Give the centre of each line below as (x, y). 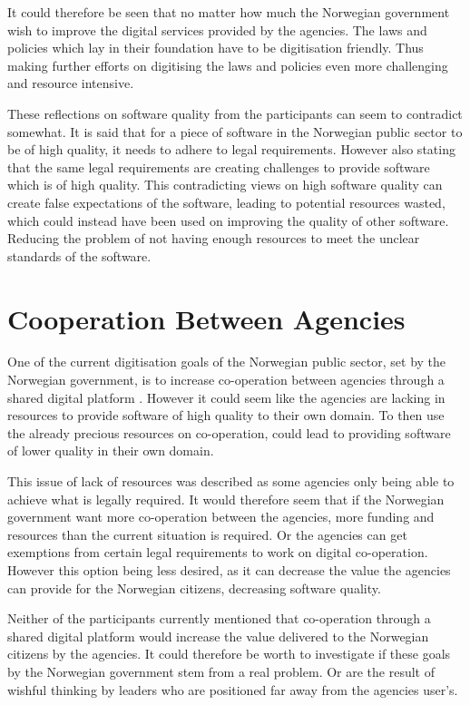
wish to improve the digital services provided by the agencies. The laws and (217, 29)
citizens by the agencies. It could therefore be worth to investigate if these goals (229, 654)
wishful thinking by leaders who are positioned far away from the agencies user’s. (233, 689)
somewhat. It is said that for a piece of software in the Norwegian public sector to (235, 131)
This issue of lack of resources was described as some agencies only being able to (231, 481)
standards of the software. (79, 255)
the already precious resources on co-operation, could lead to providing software (229, 432)
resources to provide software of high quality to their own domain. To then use (226, 415)
